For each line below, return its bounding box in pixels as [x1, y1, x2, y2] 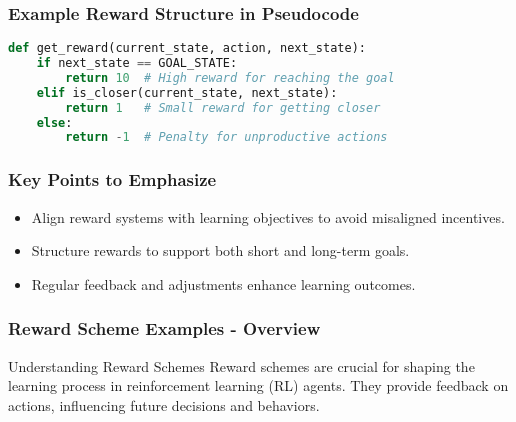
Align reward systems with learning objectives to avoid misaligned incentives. [31, 206, 505, 227]
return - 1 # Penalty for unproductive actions [65, 130, 388, 145]
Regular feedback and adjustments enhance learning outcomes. [31, 273, 416, 294]
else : [36, 115, 73, 130]
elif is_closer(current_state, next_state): [36, 85, 338, 100]
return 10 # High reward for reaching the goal [65, 70, 395, 85]
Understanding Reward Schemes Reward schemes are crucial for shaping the [8, 355, 475, 376]
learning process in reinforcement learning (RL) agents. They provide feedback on [8, 375, 509, 396]
